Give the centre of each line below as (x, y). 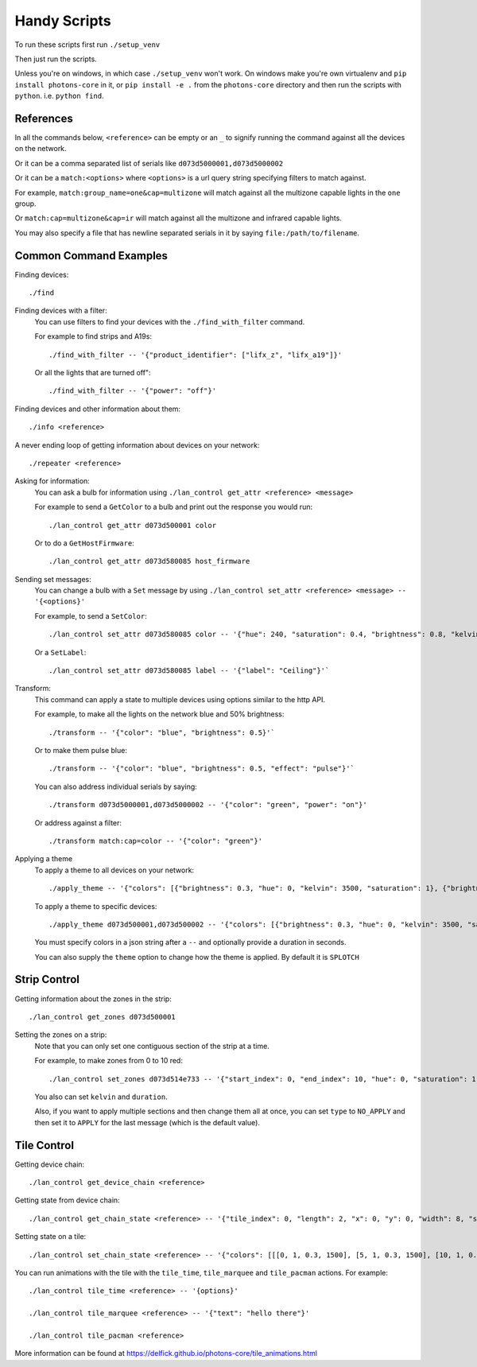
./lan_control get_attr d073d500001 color (133, 525)
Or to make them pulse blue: (81, 750)
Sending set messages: (53, 579)
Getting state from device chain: (67, 1200)
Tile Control (45, 1145)
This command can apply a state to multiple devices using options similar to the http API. (180, 699)
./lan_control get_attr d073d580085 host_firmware (149, 561)
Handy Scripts (63, 21)
